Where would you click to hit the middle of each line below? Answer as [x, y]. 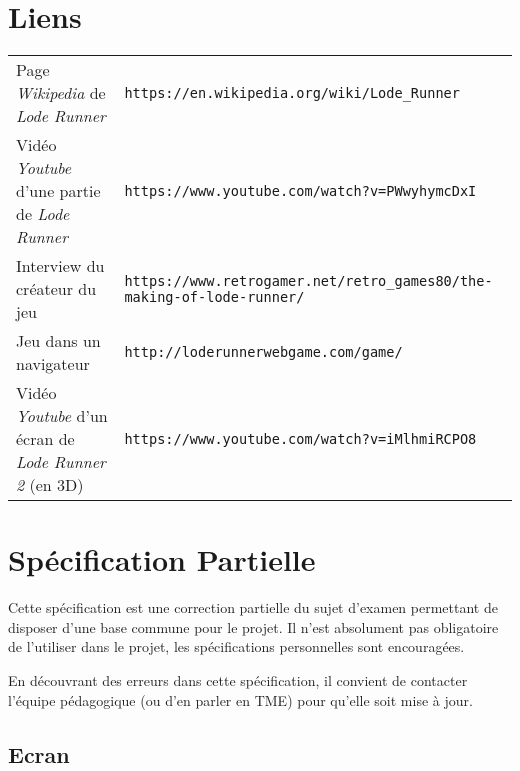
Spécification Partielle [162, 559]
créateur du [56, 289]
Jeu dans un [58, 341]
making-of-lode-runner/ [214, 296]
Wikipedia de [61, 93]
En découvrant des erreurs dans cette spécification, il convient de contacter [238, 680]
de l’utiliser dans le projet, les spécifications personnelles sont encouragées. [236, 646]
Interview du [60, 266]
